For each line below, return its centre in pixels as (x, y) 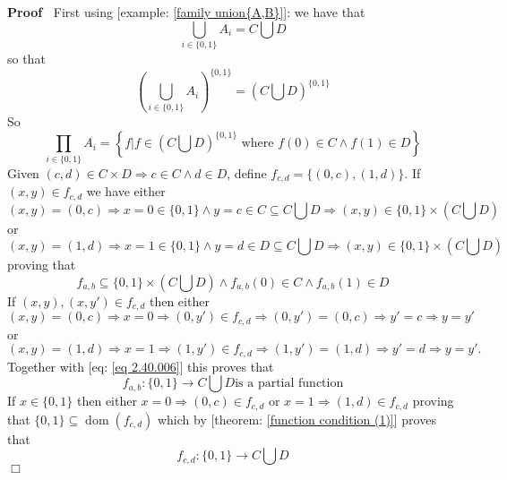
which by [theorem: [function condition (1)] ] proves (296, 419)
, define (247, 172)
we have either (126, 191)
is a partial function (289, 384)
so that (26, 58)
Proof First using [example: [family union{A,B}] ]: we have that (186, 12)
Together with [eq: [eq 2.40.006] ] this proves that (141, 366)
